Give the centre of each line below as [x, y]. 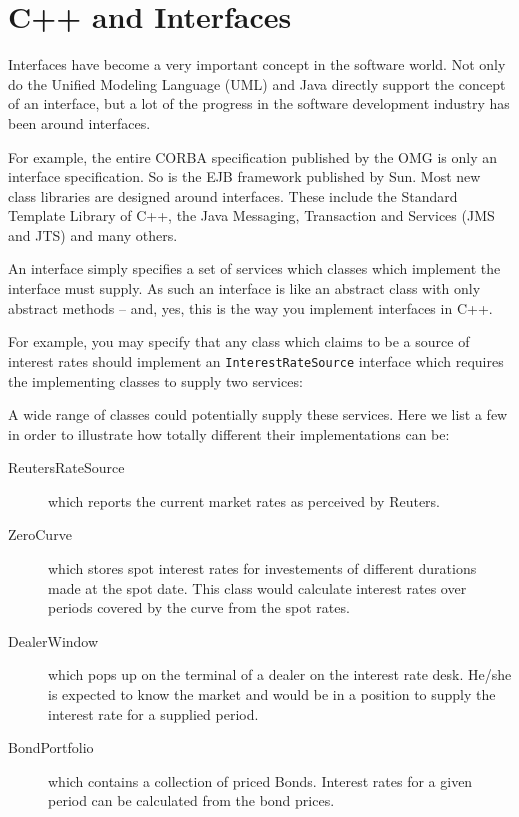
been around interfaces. [79, 122]
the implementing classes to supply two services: [155, 380]
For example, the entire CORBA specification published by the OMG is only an [253, 156]
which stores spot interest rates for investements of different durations [262, 568]
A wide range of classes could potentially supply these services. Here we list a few [258, 414]
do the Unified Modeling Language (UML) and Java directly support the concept [257, 83]
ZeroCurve [40, 534]
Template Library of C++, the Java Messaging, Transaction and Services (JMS [251, 215]
